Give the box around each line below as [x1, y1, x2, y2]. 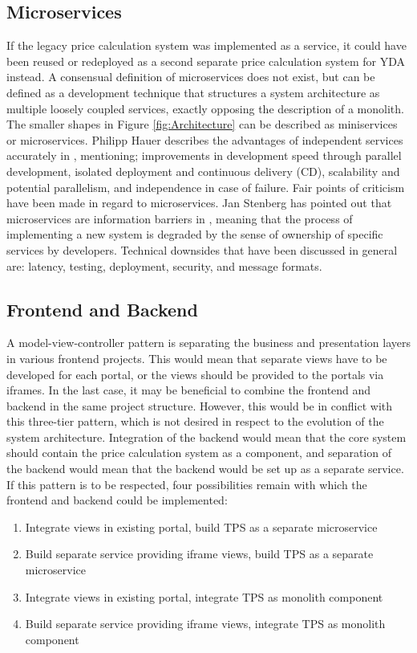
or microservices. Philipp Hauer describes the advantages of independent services [6, 131, 403, 148]
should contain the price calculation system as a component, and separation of [6, 444, 391, 461]
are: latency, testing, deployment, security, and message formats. [6, 257, 322, 274]
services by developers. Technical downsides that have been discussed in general [6, 241, 398, 258]
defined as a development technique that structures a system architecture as [6, 84, 380, 100]
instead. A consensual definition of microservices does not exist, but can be [6, 68, 375, 85]
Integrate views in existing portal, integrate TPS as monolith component [25, 588, 383, 605]
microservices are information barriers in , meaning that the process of [6, 210, 353, 227]
